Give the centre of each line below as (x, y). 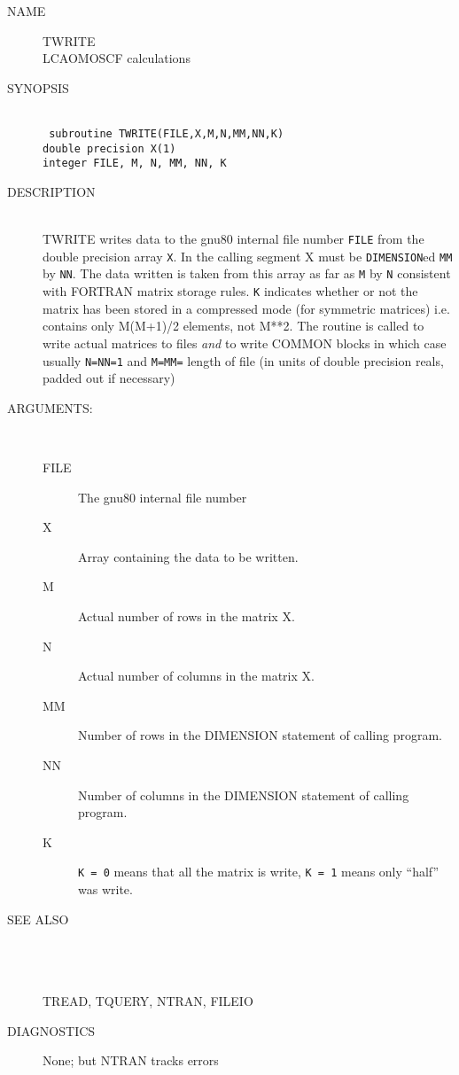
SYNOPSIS (38, 87)
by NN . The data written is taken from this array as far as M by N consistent (247, 273)
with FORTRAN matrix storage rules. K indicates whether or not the (230, 291)
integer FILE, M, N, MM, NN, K (135, 164)
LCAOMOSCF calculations (117, 58)
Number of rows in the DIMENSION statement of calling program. (260, 735)
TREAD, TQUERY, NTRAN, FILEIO (148, 1000)
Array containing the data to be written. (188, 556)
